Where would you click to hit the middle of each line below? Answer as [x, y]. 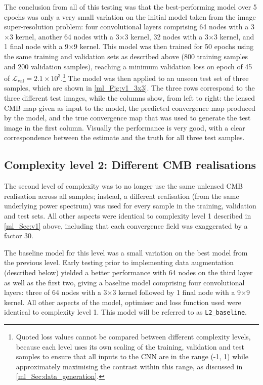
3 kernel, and [234, 36]
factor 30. [19, 236]
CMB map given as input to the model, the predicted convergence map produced [130, 108]
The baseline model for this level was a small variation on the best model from [126, 252]
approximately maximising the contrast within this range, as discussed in [129, 366]
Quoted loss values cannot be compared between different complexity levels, [133, 336]
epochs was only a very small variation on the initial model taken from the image [130, 16]
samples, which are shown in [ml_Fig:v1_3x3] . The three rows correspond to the [129, 88]
